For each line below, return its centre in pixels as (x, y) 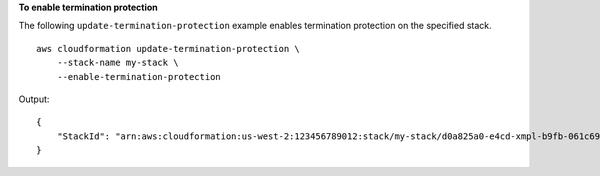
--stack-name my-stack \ (117, 63)
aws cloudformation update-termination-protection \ (168, 48)
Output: (34, 99)
